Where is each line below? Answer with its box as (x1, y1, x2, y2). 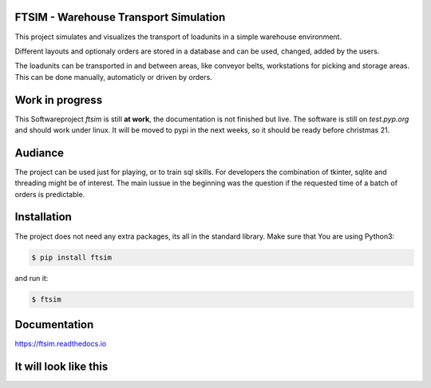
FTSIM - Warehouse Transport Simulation (14, 10, 226, 24)
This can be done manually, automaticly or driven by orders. (14, 72, 213, 81)
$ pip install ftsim (31, 252, 112, 262)
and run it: (14, 273, 49, 283)
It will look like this (14, 359, 109, 373)
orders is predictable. (14, 189, 85, 199)
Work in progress (14, 93, 103, 107)
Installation (14, 210, 72, 224)
